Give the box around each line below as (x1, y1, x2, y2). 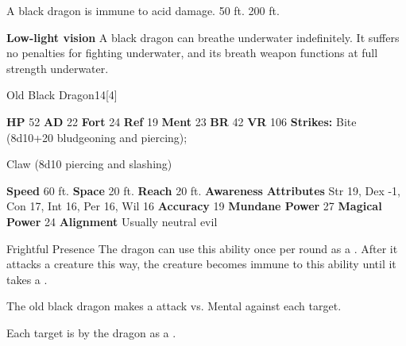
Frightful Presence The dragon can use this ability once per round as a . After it (6, 240, 398, 256)
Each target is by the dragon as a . (6, 324, 176, 340)
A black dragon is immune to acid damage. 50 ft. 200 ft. (6, 2, 280, 18)
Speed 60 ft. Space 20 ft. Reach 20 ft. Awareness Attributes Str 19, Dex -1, (6, 182, 400, 198)
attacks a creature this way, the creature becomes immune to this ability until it (6, 256, 396, 272)
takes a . (6, 271, 48, 287)
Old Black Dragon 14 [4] (6, 86, 118, 103)
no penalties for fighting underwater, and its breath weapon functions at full (6, 44, 378, 61)
